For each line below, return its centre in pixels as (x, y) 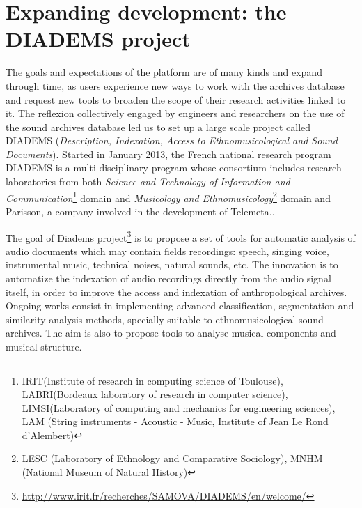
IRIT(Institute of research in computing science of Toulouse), (152, 380)
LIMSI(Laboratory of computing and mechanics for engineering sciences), (179, 407)
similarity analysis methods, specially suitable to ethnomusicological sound (165, 319)
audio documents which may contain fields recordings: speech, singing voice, (167, 251)
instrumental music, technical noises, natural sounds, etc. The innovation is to (172, 264)
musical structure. (44, 346)
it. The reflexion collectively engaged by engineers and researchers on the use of (175, 113)
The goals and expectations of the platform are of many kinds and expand (164, 72)
